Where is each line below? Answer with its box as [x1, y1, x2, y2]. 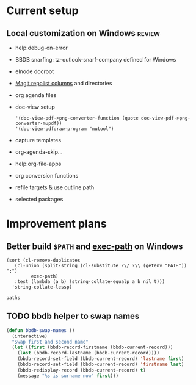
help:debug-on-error [15, 44, 68, 51]
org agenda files [15, 92, 57, 98]
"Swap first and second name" [12, 339, 89, 345]
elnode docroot [15, 68, 54, 75]
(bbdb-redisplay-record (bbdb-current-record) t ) [17, 367, 147, 373]
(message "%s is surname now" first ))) [17, 373, 119, 379]
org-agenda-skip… [15, 148, 63, 156]
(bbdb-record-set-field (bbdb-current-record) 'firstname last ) [17, 361, 184, 368]
